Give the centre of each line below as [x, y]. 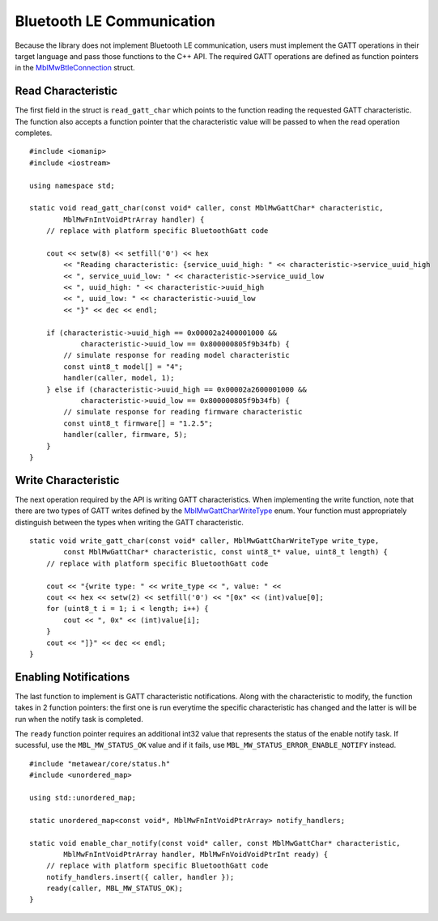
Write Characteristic [67, 480]
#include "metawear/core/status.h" [100, 764]
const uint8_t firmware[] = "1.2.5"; [138, 423]
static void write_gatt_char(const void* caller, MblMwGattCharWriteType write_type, [204, 541]
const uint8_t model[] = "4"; [123, 367]
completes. [34, 133]
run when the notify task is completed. [79, 719]
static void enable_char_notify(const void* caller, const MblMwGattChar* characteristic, [215, 843]
